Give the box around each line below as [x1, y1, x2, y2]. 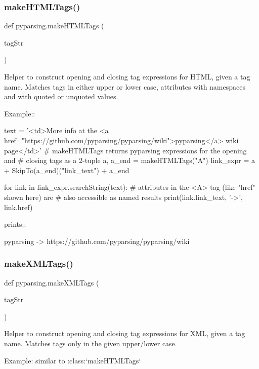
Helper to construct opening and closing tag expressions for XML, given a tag [4, 328, 245, 339]
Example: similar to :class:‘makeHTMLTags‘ [4, 355, 141, 365]
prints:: [4, 219, 26, 229]
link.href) [4, 201, 33, 212]
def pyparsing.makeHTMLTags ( [4, 20, 104, 31]
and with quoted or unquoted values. [4, 91, 118, 102]
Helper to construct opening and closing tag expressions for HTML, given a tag [4, 71, 250, 81]
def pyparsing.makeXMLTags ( [4, 277, 99, 288]
